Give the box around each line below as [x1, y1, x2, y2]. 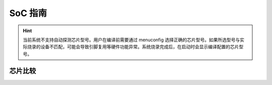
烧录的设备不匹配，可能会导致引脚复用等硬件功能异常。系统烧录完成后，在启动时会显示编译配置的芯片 [27, 44, 239, 50]
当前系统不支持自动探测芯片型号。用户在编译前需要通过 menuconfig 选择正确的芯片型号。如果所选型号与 [23, 37, 240, 43]
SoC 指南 [9, 8, 47, 19]
